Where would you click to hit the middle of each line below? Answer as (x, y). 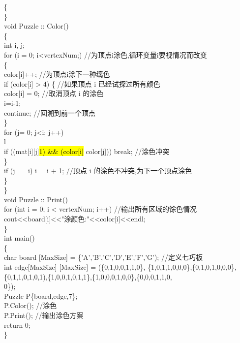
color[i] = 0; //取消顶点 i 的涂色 (54, 93)
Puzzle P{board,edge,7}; (41, 296)
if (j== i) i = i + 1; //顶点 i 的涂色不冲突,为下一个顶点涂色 (98, 171)
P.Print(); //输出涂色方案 (44, 315)
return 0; (17, 325)
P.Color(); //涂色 (30, 305)
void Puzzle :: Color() (36, 26)
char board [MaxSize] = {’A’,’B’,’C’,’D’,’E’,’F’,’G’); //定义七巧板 (103, 257)
